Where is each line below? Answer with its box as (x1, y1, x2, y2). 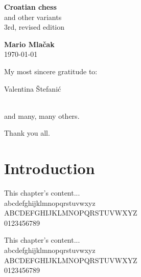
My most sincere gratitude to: (4, 66, 98, 76)
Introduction (4, 158, 95, 179)
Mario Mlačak (4, 38, 55, 49)
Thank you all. (4, 127, 50, 138)
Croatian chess (4, 2, 57, 12)
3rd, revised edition (4, 22, 65, 32)
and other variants (4, 11, 62, 22)
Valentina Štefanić (4, 83, 61, 94)
